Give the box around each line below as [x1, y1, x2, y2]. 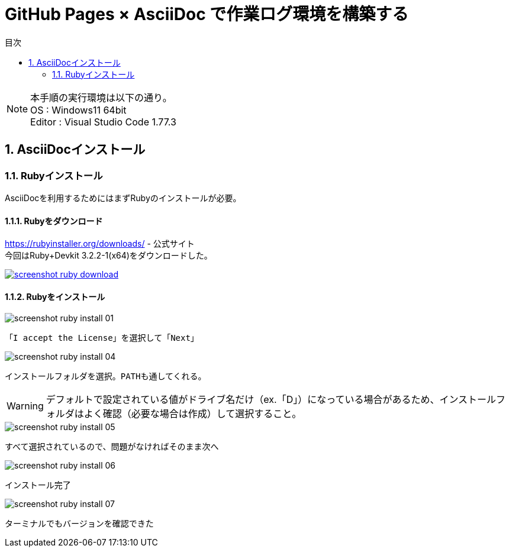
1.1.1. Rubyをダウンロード [5, 215, 103, 226]
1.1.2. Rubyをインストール [5, 291, 105, 302]
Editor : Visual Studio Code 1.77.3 [30, 115, 176, 128]
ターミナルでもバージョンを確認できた [5, 519, 154, 529]
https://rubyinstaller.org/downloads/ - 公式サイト [5, 238, 195, 249]
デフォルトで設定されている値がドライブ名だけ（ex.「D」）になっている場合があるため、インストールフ [46, 393, 506, 406]
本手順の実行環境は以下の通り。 [30, 91, 172, 104]
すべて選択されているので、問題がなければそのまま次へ [5, 442, 219, 452]
